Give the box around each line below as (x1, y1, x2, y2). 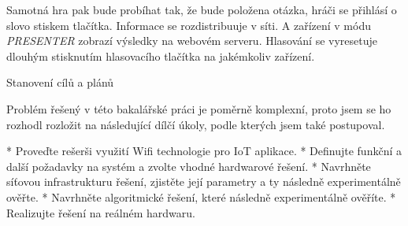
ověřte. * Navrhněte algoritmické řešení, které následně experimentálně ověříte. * (6, 188, 396, 205)
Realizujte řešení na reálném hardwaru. (6, 204, 195, 220)
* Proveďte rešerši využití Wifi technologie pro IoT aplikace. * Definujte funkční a (6, 143, 402, 159)
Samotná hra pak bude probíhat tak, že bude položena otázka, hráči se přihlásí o (6, 2, 397, 17)
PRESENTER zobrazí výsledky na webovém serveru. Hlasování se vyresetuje (6, 32, 378, 49)
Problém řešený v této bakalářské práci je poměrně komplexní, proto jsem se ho (6, 100, 391, 117)
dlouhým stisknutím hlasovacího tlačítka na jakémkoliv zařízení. (6, 47, 315, 64)
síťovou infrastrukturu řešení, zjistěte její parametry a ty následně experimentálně (6, 173, 401, 190)
